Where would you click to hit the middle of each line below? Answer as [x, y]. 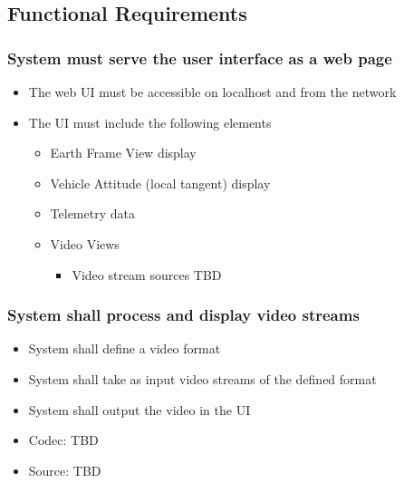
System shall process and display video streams [183, 315]
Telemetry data [92, 213]
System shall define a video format [125, 348]
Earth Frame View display [123, 153]
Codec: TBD [63, 440]
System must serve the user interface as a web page [200, 58]
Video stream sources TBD [147, 274]
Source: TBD [65, 470]
